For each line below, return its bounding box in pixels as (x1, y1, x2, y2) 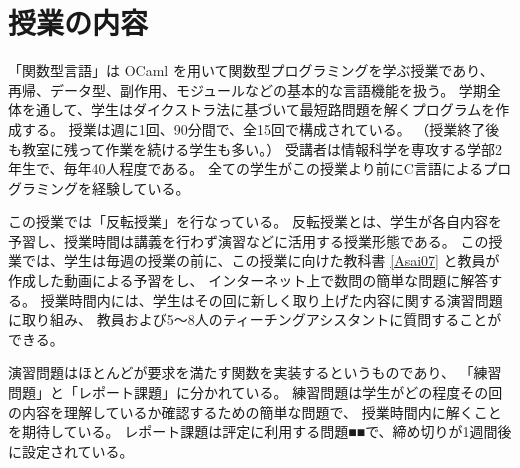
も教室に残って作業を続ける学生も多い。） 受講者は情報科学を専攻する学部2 (8, 138, 502, 159)
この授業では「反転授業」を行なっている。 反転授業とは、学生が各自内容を (8, 211, 502, 232)
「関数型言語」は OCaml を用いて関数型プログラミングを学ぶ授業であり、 (8, 60, 494, 81)
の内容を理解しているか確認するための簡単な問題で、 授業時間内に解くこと (8, 401, 502, 422)
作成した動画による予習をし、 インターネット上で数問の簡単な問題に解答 (8, 270, 489, 291)
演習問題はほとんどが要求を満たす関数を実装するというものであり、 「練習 (8, 362, 502, 383)
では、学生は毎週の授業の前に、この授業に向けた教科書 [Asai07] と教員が (21, 250, 500, 271)
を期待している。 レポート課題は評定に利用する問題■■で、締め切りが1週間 (8, 421, 498, 442)
